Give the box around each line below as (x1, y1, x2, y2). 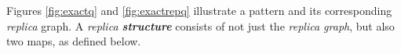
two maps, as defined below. (6, 33, 141, 49)
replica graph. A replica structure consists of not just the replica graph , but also (6, 17, 395, 34)
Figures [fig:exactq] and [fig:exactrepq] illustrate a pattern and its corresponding (6, 2, 392, 18)
